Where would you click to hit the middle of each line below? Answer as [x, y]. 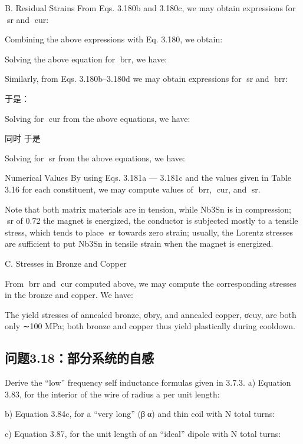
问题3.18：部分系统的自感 [79, 358]
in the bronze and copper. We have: [69, 295]
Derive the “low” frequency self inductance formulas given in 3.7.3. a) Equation [148, 382]
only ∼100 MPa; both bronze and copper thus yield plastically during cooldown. [150, 326]
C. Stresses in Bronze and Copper [66, 263]
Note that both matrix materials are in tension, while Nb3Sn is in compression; [148, 209]
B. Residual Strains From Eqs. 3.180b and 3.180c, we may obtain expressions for [150, 8]
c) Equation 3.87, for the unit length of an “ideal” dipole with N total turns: [143, 433]
